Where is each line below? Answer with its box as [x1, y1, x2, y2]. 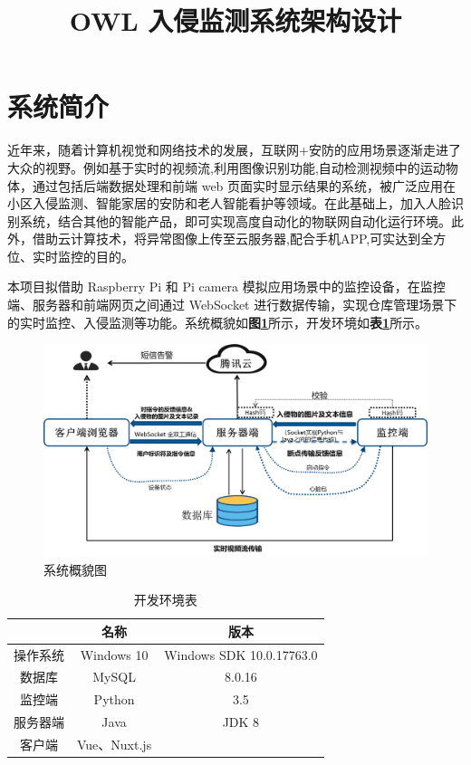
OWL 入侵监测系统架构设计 [69, 2, 402, 39]
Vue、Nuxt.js [77, 735, 152, 754]
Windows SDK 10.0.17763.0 [164, 645, 318, 664]
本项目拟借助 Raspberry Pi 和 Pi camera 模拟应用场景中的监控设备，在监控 [7, 277, 446, 296]
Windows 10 [80, 645, 149, 664]
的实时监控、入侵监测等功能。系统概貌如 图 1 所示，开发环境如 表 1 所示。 [7, 312, 428, 331]
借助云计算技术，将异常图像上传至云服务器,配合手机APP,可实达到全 [32, 229, 434, 248]
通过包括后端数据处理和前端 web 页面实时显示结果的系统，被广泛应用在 [32, 176, 457, 195]
